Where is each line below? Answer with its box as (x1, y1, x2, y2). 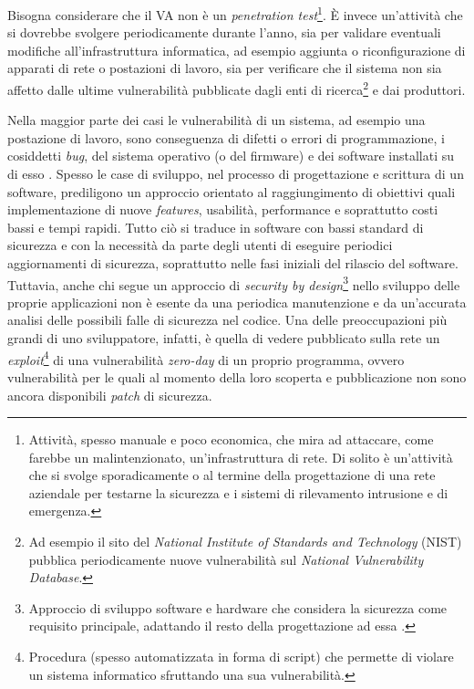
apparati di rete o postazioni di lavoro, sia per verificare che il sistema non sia (7, 58, 442, 78)
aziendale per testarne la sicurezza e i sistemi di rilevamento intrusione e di (28, 483, 448, 502)
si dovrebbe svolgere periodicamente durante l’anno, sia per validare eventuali (7, 23, 441, 42)
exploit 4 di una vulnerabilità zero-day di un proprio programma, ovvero (7, 347, 405, 369)
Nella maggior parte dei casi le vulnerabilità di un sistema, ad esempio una (7, 110, 426, 130)
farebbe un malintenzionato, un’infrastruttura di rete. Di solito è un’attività (28, 447, 453, 466)
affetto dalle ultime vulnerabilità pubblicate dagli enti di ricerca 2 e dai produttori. (7, 78, 466, 99)
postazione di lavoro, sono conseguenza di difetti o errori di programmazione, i (7, 128, 445, 147)
